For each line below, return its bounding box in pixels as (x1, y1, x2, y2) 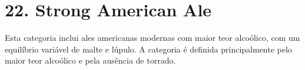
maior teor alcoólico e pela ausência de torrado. (5, 54, 176, 66)
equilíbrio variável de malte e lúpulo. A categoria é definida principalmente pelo (5, 43, 292, 55)
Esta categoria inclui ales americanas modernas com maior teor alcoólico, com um (5, 32, 300, 44)
